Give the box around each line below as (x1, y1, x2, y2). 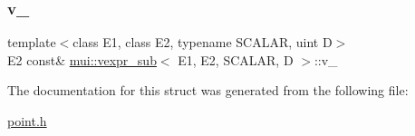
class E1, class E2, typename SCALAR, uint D (72, 33, 333, 52)
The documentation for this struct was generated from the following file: (7, 81, 409, 100)
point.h (7, 112, 47, 130)
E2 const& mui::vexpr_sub (7, 50, 157, 69)
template (7, 33, 56, 52)
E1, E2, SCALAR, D (178, 50, 294, 69)
